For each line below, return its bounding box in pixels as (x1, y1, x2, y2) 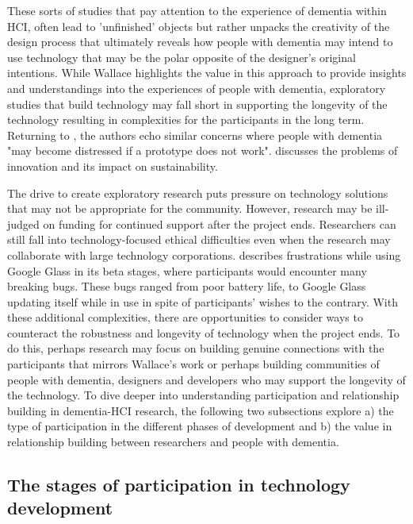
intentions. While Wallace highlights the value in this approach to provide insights (7, 64, 407, 81)
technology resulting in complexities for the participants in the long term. (7, 111, 365, 128)
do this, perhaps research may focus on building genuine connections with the (7, 340, 384, 356)
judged (7, 215, 40, 232)
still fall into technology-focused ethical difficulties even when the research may (7, 231, 391, 248)
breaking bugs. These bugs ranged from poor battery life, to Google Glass (7, 278, 366, 295)
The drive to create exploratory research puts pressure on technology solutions (7, 184, 388, 201)
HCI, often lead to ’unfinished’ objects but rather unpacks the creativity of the (7, 17, 390, 34)
